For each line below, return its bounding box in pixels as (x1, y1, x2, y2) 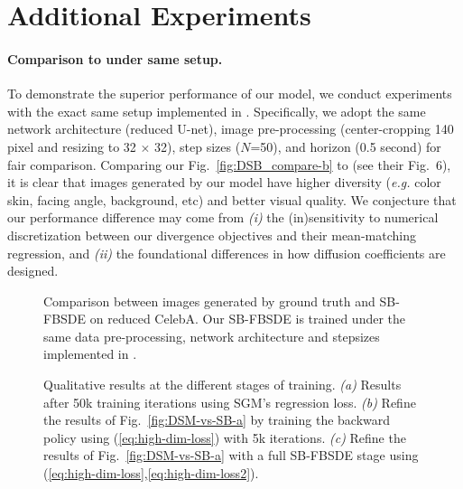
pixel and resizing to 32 (7, 136, 136, 155)
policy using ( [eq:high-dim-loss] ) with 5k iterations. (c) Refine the (43, 428, 406, 447)
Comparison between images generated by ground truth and (43, 291, 375, 310)
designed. (7, 261, 59, 280)
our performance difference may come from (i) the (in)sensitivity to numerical (7, 208, 439, 227)
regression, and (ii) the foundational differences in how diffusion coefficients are (7, 243, 446, 262)
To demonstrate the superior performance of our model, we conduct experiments (7, 84, 452, 103)
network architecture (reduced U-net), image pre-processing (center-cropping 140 (7, 119, 454, 138)
